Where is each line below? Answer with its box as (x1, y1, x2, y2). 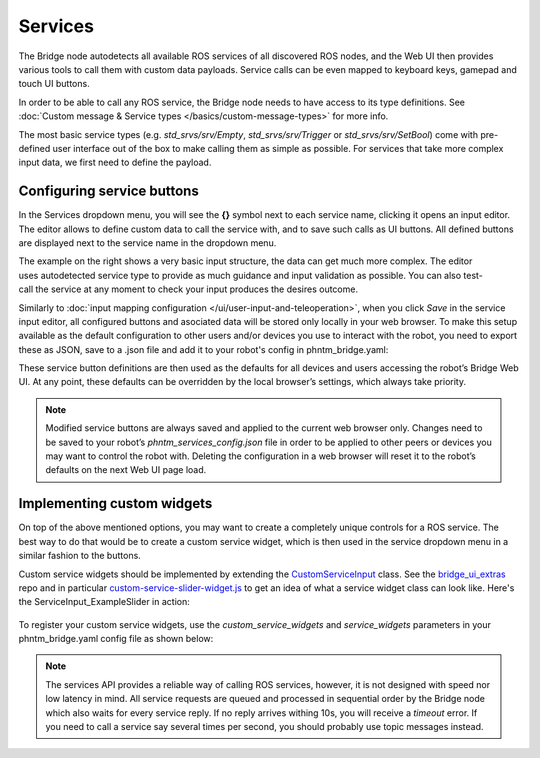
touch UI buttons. (18, 78, 90, 90)
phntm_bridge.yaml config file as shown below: (18, 633, 214, 645)
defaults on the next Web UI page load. (45, 464, 207, 476)
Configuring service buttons (18, 183, 199, 200)
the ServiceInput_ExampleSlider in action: (18, 596, 190, 608)
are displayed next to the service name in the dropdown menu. (18, 236, 277, 249)
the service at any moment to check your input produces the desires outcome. (35, 283, 359, 295)
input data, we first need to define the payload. (18, 156, 212, 169)
